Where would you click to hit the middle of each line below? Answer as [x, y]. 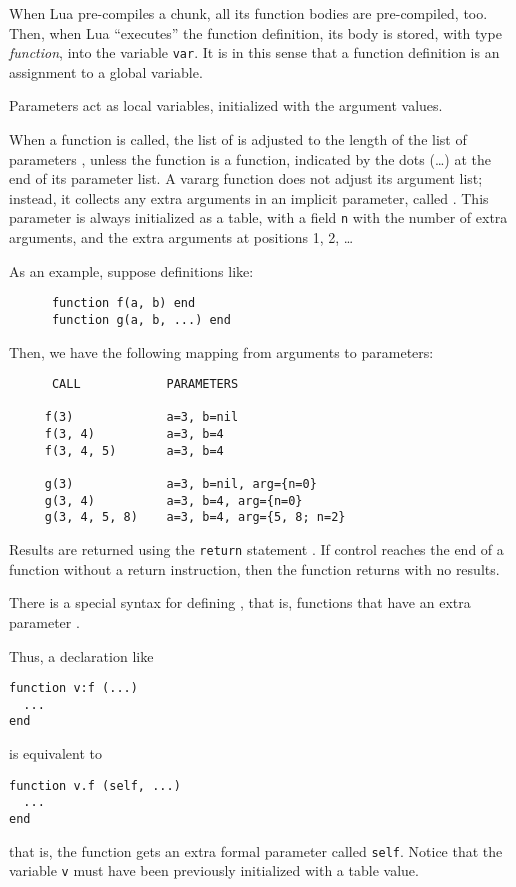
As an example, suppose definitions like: [131, 270]
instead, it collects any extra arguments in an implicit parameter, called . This [249, 197]
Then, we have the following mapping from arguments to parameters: [221, 351]
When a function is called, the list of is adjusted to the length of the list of [238, 139]
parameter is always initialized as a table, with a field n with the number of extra [258, 217]
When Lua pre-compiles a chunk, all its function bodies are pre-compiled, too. [248, 13]
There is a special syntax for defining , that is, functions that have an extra [240, 602]
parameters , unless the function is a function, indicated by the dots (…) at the [250, 158]
